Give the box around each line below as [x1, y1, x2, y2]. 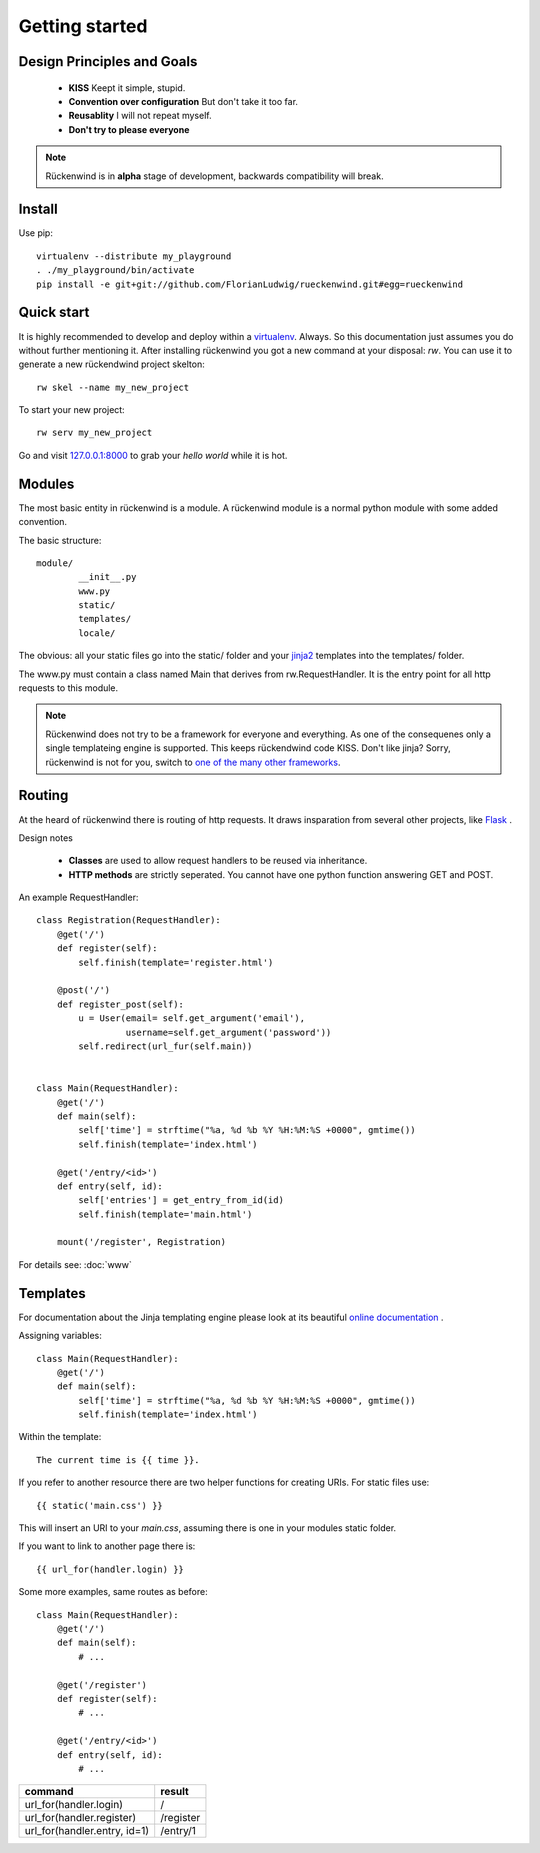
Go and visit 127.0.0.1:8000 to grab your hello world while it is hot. [18, 449, 288, 461]
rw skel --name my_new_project [36, 381, 190, 393]
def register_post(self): [56, 998, 185, 1010]
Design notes [18, 831, 74, 844]
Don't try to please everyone [68, 123, 190, 135]
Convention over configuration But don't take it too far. [68, 95, 299, 107]
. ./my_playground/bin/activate [36, 265, 195, 276]
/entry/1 [160, 1824, 197, 1838]
